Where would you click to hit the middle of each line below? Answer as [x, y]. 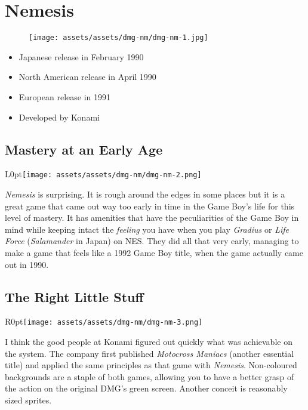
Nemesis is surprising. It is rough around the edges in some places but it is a [145, 194]
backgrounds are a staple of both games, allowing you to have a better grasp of [150, 376]
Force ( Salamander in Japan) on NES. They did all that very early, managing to [152, 241]
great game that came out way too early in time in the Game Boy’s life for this [150, 206]
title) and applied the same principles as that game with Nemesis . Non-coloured [151, 365]
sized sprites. [28, 400]
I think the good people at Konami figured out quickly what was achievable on [149, 342]
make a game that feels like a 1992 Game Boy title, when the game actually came [154, 252]
